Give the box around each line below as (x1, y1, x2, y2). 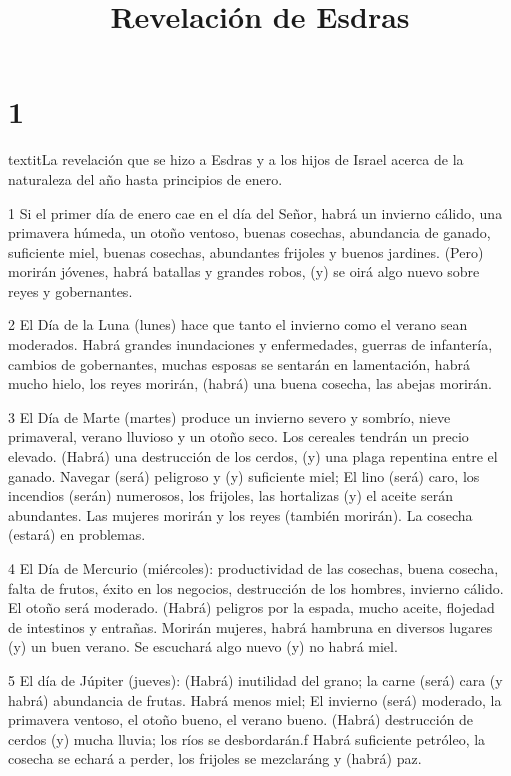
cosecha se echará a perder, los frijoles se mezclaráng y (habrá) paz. (8, 748, 422, 769)
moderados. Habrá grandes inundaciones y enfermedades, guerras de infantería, (8, 334, 493, 355)
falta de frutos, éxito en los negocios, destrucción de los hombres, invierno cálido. (8, 577, 504, 598)
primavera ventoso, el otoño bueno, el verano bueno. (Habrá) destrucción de (8, 709, 474, 730)
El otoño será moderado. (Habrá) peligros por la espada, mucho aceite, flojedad (8, 597, 495, 618)
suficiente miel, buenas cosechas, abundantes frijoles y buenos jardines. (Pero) (8, 241, 484, 262)
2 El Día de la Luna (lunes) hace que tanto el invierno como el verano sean (8, 314, 468, 335)
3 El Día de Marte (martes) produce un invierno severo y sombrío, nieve (8, 406, 451, 427)
